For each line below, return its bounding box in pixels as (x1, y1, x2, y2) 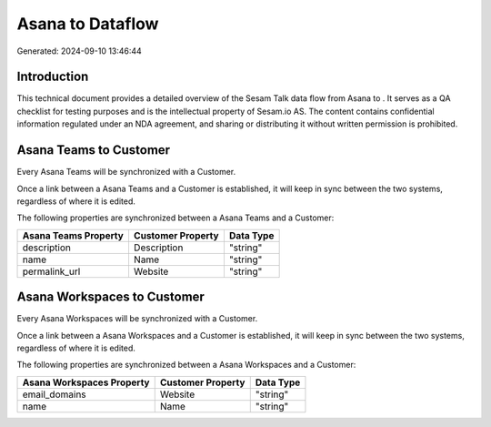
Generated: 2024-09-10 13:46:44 (16, 46, 143, 56)
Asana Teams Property (22, 229, 125, 241)
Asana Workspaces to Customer (16, 290, 205, 305)
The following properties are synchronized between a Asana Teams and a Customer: (16, 212, 335, 223)
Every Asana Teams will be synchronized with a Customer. (16, 167, 236, 178)
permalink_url (22, 265, 81, 278)
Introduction (16, 69, 89, 85)
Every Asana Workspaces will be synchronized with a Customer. (16, 313, 258, 324)
